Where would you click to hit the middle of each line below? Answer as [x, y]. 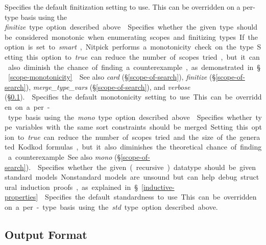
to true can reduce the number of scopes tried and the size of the [127, 137]
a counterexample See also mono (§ [64, 156]
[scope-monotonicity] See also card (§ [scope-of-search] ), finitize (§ [112, 77]
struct [250, 177]
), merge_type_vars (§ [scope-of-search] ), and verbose [108, 87]
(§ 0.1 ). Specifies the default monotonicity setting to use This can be [119, 97]
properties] [21, 197]
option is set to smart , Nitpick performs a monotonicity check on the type [129, 47]
